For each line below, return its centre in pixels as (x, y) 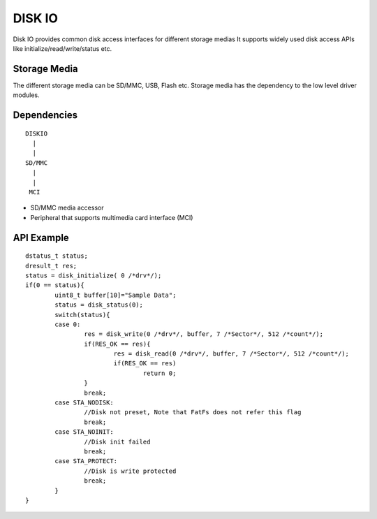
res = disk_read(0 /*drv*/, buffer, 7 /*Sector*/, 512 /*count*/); (231, 354)
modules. (26, 95)
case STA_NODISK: (84, 403)
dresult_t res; (51, 266)
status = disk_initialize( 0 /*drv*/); (94, 275)
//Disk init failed (117, 441)
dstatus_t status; (57, 256)
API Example (41, 237)
